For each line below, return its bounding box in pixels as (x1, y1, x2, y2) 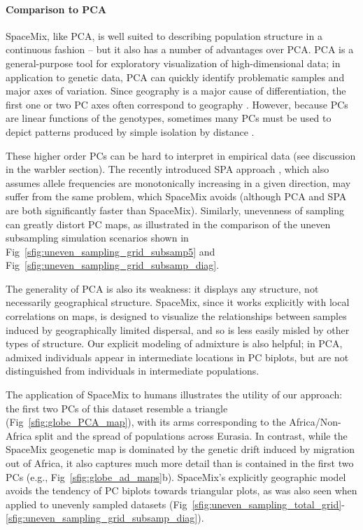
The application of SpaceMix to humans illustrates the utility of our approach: (6, 387, 343, 402)
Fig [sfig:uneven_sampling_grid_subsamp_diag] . (6, 258, 220, 272)
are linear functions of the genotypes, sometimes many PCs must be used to (6, 111, 332, 125)
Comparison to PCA (6, 1, 107, 16)
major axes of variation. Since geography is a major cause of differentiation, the (6, 83, 346, 98)
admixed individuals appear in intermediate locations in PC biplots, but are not (6, 349, 349, 364)
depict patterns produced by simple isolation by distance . (6, 124, 255, 139)
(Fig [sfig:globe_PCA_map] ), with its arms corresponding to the (6, 414, 286, 429)
